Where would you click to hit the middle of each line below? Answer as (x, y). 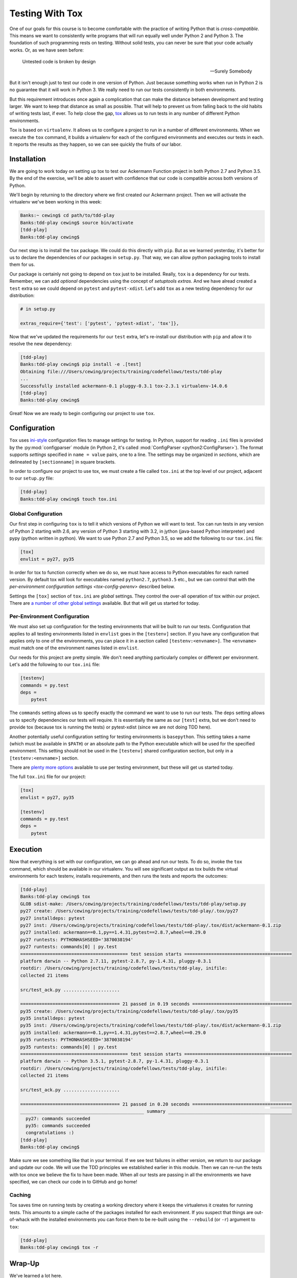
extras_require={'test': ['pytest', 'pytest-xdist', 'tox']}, (100, 323)
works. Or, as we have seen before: (47, 50)
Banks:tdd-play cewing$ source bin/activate (77, 223)
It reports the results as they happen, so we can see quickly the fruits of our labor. (96, 144)
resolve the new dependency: (41, 344)
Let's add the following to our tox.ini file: (55, 665)
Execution (26, 849)
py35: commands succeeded (58, 1125)
